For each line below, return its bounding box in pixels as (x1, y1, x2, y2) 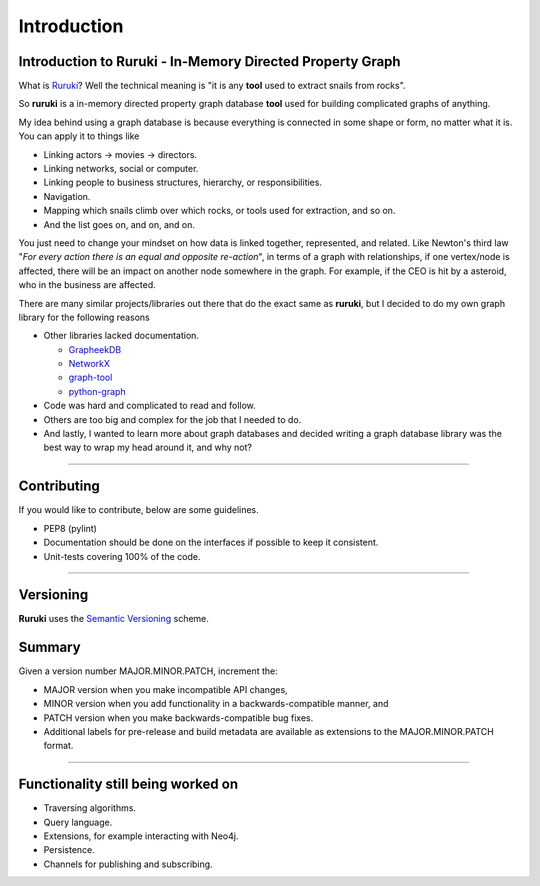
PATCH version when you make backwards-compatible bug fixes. (43, 711, 314, 724)
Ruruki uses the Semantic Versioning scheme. (18, 613, 210, 625)
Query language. (43, 816, 113, 828)
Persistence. (43, 844, 95, 856)
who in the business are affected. (18, 279, 157, 291)
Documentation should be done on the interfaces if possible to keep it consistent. (43, 536, 379, 549)
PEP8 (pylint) (43, 522, 97, 534)
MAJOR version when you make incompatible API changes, (43, 683, 289, 695)
